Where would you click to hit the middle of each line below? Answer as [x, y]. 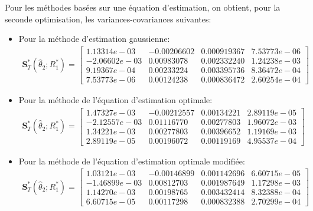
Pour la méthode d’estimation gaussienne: [94, 39]
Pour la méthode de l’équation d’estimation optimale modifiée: [132, 161]
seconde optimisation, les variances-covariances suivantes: [108, 19]
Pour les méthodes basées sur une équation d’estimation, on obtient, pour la [143, 7]
